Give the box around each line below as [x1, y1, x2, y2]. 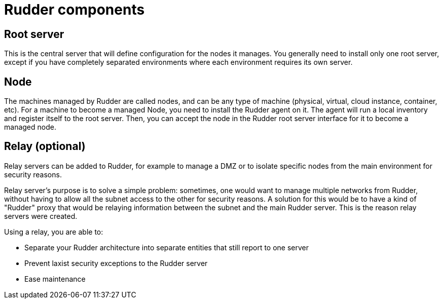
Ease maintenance [24, 274, 86, 283]
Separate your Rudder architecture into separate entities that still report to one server [24, 243, 309, 252]
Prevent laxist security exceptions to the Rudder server [24, 258, 208, 268]
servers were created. [4, 211, 78, 220]
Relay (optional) [4, 140, 86, 153]
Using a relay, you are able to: [4, 227, 103, 236]
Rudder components [4, 1, 145, 18]
